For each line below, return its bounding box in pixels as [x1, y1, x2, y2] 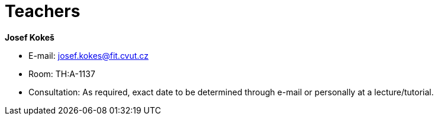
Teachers [5, 1, 80, 21]
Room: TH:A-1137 [28, 68, 95, 79]
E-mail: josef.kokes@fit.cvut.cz [28, 50, 149, 61]
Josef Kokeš [5, 32, 54, 42]
